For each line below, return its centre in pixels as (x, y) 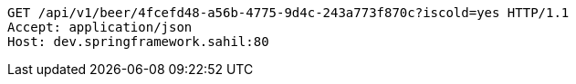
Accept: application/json (100, 27)
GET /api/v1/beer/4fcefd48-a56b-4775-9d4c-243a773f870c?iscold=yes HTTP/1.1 (288, 13)
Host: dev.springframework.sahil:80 (138, 42)
